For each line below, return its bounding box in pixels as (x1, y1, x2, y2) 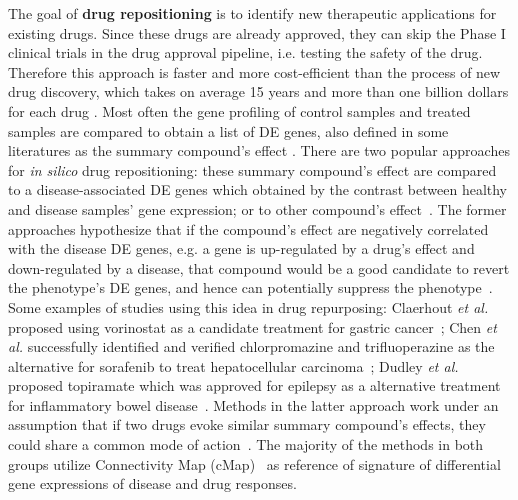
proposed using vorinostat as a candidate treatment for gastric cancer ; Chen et (8, 316, 497, 337)
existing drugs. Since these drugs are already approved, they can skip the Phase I (8, 22, 506, 43)
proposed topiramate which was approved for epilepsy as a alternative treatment (8, 375, 501, 396)
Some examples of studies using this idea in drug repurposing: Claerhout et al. (8, 296, 489, 317)
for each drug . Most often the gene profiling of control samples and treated (8, 100, 471, 121)
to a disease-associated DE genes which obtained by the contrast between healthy (8, 179, 507, 200)
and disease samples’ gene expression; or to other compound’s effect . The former (8, 198, 507, 219)
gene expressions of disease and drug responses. (8, 473, 297, 494)
